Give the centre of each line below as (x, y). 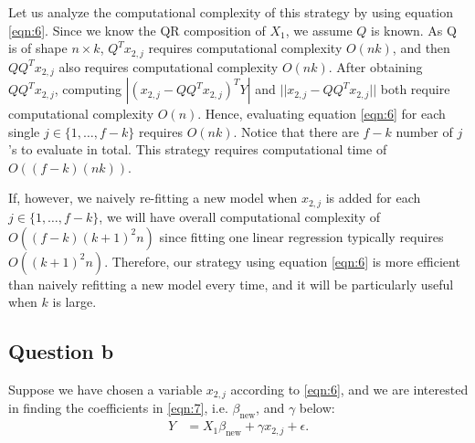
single (24, 131)
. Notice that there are (296, 131)
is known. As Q (414, 30)
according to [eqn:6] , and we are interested (349, 389)
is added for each (373, 198)
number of (424, 131)
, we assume (319, 30)
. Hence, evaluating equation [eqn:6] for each (322, 114)
